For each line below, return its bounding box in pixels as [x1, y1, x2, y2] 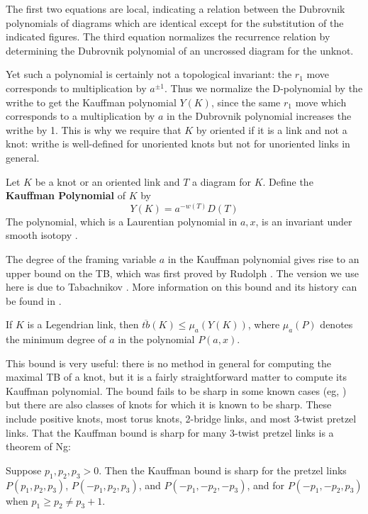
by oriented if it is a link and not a [196, 122, 347, 137]
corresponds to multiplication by [6, 80, 147, 95]
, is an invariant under [255, 213, 352, 228]
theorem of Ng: [6, 439, 71, 454]
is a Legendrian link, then [27, 317, 139, 332]
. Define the [262, 174, 313, 189]
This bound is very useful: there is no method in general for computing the [6, 355, 331, 370]
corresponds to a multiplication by [6, 108, 155, 123]
